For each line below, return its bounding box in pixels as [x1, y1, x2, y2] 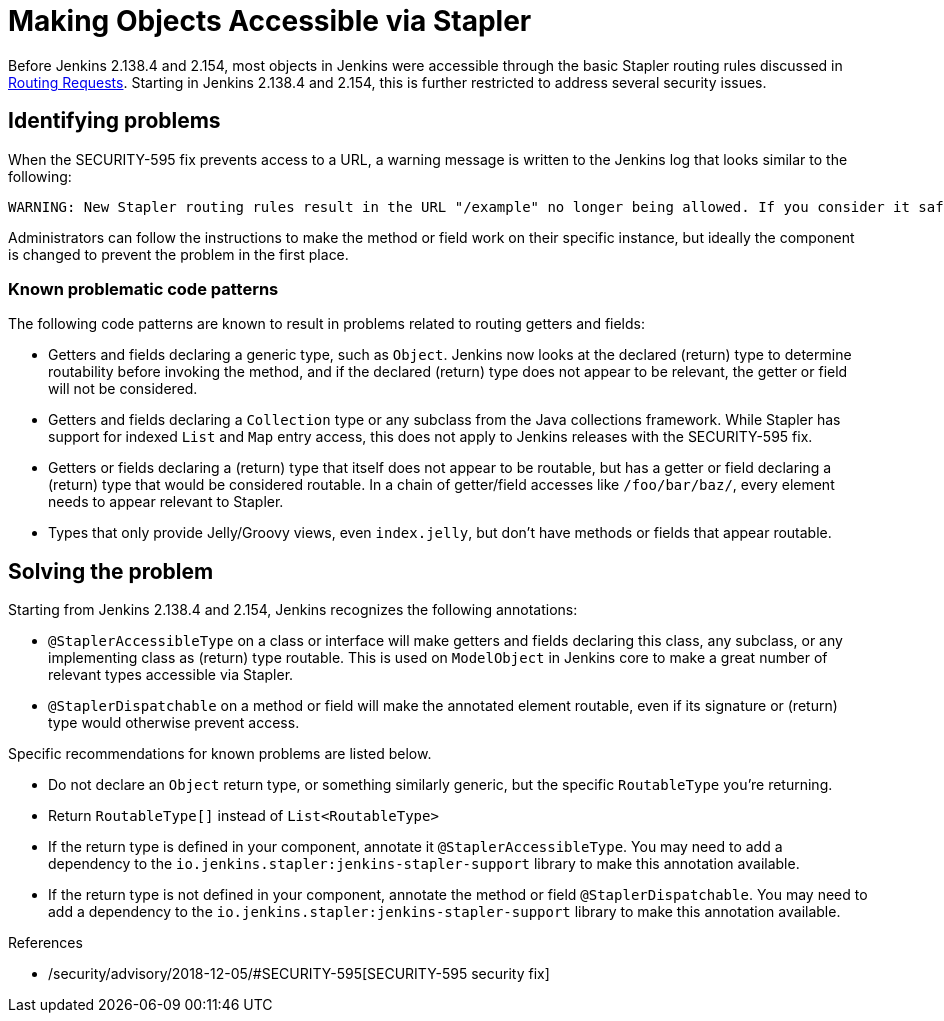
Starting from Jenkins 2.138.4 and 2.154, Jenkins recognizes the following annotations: [8, 601, 578, 619]
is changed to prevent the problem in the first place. [8, 245, 349, 263]
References [8, 934, 83, 952]
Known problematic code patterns [8, 278, 279, 299]
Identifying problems [8, 108, 221, 134]
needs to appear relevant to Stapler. [48, 493, 284, 511]
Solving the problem [8, 558, 214, 584]
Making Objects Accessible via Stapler [8, 4, 532, 38]
